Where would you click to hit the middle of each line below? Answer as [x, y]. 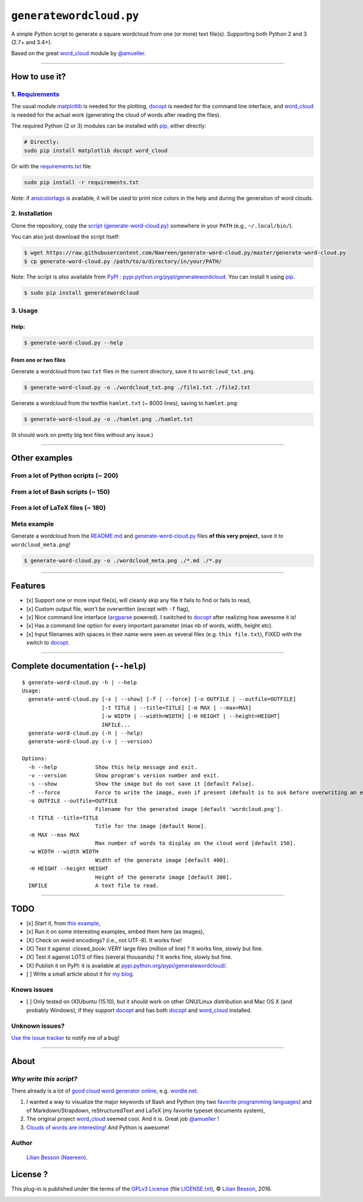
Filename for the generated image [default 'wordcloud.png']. [189, 809]
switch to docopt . [48, 643]
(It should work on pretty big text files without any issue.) [82, 435]
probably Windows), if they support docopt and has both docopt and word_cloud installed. [139, 1010]
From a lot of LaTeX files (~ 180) [58, 508]
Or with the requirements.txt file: [51, 166]
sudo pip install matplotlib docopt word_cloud [96, 150]
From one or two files [38, 360]
